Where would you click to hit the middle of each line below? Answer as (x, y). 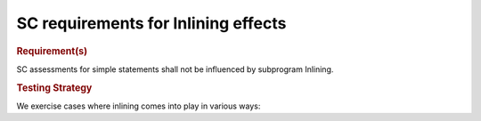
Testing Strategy (54, 87)
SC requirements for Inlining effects (151, 23)
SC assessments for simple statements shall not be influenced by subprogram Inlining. (175, 69)
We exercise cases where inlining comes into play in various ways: (139, 106)
